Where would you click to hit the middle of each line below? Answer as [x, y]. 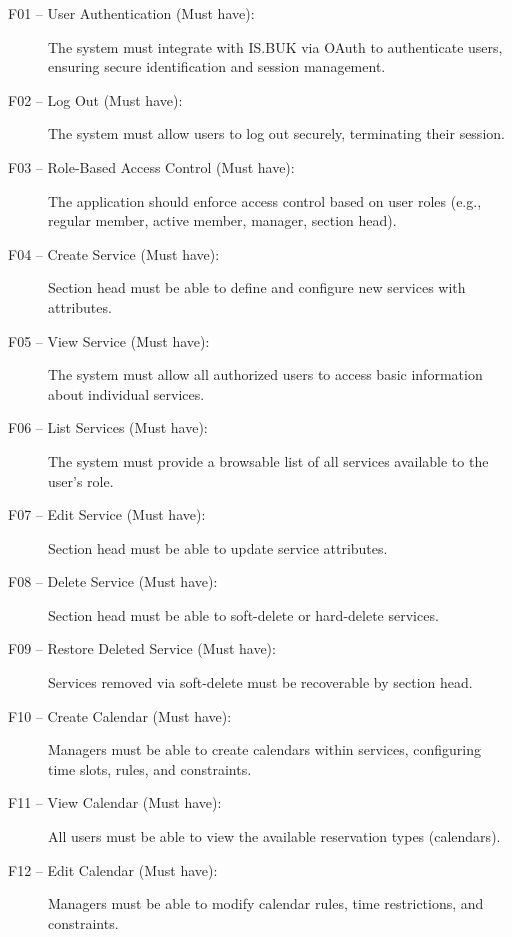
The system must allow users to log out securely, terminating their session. [276, 133]
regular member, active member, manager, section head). [222, 220]
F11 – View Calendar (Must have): [115, 802]
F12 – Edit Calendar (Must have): [113, 869]
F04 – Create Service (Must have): [114, 253]
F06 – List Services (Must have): [108, 427]
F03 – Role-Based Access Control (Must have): [151, 166]
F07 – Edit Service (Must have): [107, 514]
